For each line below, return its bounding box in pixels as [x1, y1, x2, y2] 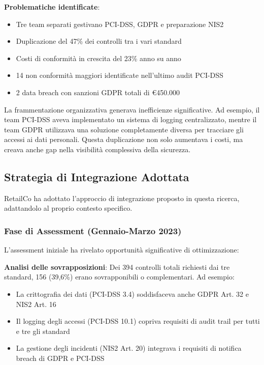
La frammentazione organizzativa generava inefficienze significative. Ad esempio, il [4, 104, 260, 115]
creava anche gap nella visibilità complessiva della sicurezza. [4, 144, 191, 154]
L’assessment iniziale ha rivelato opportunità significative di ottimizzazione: [4, 244, 239, 255]
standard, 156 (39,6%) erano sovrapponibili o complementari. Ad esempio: [4, 271, 235, 282]
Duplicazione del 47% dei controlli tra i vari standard [16, 36, 182, 46]
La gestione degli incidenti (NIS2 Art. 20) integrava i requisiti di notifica [16, 343, 242, 353]
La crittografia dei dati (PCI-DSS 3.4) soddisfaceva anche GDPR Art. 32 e [16, 288, 249, 299]
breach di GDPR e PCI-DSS [16, 352, 105, 363]
